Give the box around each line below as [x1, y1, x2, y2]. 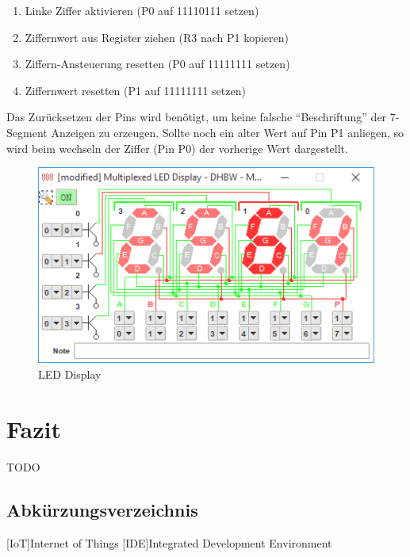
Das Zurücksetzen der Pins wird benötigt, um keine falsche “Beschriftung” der [6, 109, 387, 125]
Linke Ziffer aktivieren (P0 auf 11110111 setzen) [25, 2, 259, 18]
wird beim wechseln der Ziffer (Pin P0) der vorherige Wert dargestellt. [6, 139, 348, 156]
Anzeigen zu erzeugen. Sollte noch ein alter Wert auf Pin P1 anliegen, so [51, 124, 404, 140]
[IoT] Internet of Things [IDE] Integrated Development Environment [6, 534, 332, 551]
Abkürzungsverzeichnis [6, 497, 198, 521]
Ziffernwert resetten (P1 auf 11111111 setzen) [25, 82, 246, 98]
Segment [6, 124, 48, 140]
